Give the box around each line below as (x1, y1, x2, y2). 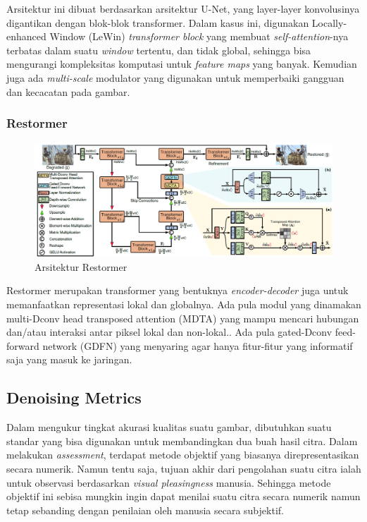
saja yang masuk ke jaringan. (6, 352, 132, 367)
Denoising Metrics (6, 387, 142, 408)
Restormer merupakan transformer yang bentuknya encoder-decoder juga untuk (6, 283, 349, 298)
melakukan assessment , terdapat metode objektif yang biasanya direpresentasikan (6, 447, 359, 462)
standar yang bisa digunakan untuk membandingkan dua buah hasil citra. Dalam (6, 433, 358, 448)
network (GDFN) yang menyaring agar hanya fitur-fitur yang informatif (42, 338, 353, 353)
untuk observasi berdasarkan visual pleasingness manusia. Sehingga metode (6, 475, 331, 490)
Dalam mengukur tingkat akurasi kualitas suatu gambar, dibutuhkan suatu (6, 420, 332, 435)
